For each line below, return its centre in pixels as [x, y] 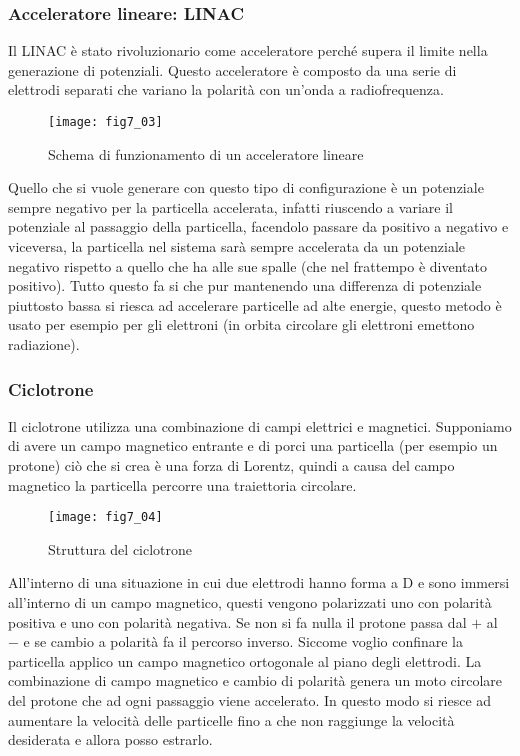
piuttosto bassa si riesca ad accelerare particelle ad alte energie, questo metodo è [255, 304]
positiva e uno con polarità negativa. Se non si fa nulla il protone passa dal [237, 621]
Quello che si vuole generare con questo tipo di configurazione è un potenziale [246, 187]
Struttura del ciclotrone [120, 548]
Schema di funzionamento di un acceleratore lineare [206, 153]
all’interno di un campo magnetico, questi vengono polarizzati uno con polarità [250, 602]
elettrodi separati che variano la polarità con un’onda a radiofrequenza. [226, 89]
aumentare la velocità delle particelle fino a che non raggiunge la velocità [231, 719]
